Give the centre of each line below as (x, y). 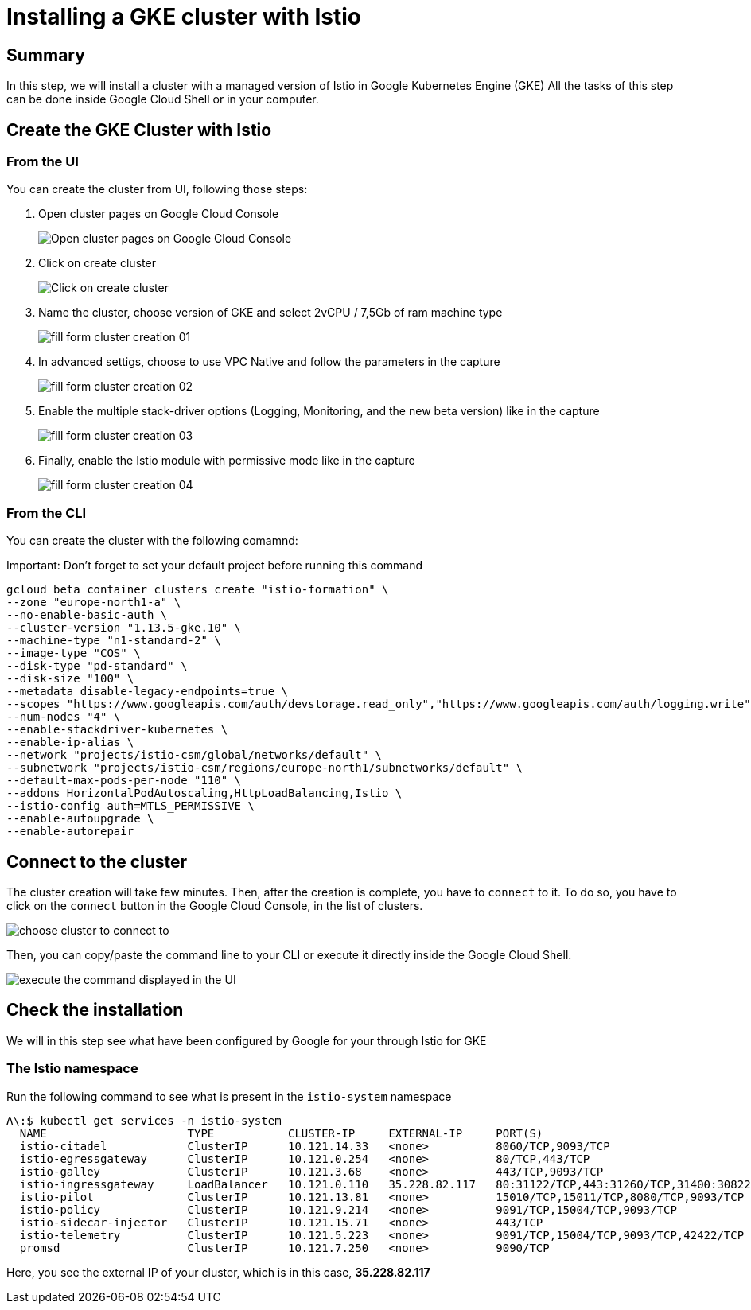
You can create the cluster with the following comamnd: (152, 541)
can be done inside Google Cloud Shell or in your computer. (163, 99)
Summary (46, 55)
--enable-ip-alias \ (70, 742)
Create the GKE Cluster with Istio (139, 130)
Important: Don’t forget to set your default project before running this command (215, 566)
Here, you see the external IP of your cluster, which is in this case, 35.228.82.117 (218, 1272)
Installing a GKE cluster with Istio (184, 17)
